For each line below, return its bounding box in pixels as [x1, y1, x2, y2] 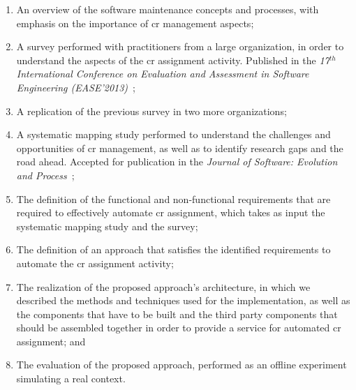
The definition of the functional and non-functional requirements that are [16, 191, 331, 206]
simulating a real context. [16, 371, 126, 386]
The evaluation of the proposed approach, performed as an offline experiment [16, 357, 347, 372]
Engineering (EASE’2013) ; [16, 80, 135, 94]
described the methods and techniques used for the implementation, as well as [16, 293, 350, 308]
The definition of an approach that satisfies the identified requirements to [16, 242, 331, 257]
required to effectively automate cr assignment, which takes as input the [16, 205, 325, 220]
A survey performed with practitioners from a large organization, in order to [16, 39, 344, 54]
